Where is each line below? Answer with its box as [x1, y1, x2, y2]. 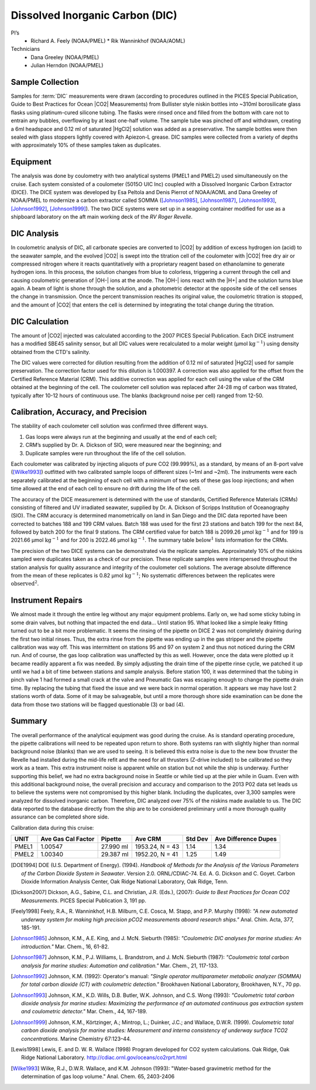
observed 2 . [11, 579, 39, 587]
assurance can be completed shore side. [11, 813, 109, 820]
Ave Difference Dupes [214, 835, 277, 843]
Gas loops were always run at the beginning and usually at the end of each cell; [25, 433, 217, 440]
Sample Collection [11, 77, 79, 87]
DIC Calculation [11, 317, 69, 326]
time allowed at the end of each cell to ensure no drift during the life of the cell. [11, 485, 201, 492]
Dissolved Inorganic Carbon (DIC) [11, 9, 178, 22]
